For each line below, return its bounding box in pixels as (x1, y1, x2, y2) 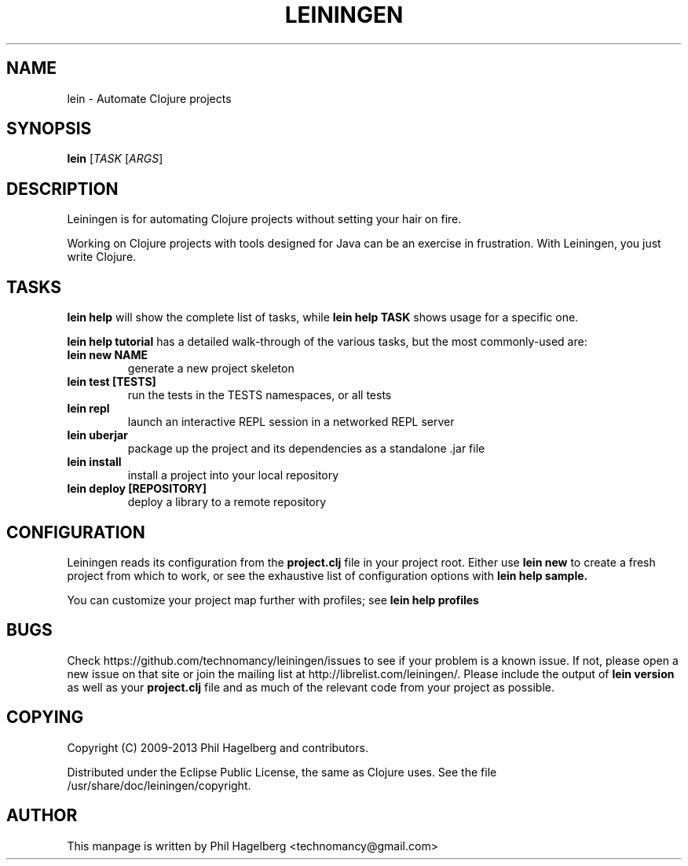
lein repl (67, 402, 110, 416)
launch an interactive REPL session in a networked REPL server (127, 415, 455, 429)
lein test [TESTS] (67, 375, 156, 389)
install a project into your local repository (127, 468, 339, 483)
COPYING (6, 707, 84, 728)
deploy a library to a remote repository (127, 495, 327, 509)
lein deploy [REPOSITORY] (67, 482, 207, 496)
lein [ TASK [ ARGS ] (67, 152, 163, 166)
